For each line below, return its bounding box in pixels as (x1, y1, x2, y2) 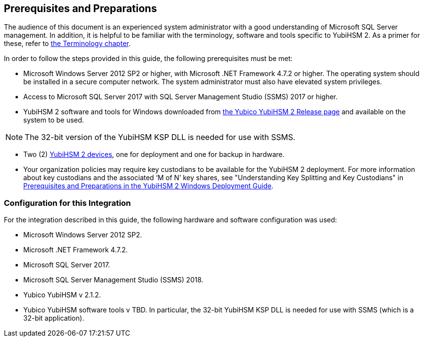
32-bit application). (23, 314, 84, 323)
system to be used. (23, 116, 84, 124)
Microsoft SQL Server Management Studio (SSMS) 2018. (23, 276, 204, 284)
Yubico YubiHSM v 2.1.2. (23, 291, 101, 299)
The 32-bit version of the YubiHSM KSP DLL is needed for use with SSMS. (25, 132, 296, 142)
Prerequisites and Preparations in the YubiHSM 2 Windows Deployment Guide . (23, 182, 274, 190)
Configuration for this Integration (4, 198, 131, 208)
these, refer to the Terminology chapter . (4, 39, 131, 48)
